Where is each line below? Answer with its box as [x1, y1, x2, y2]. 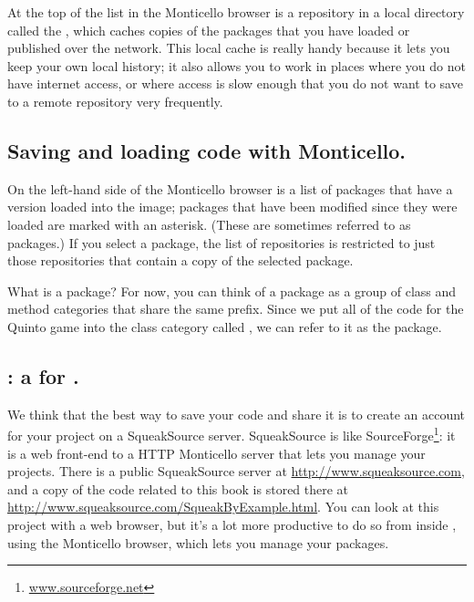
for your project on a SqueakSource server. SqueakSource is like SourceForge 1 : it [7, 423, 456, 444]
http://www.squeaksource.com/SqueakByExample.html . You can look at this [7, 497, 439, 516]
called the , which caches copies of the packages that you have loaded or [7, 20, 410, 39]
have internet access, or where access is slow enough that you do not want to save [7, 74, 463, 93]
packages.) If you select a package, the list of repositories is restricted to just [7, 233, 436, 252]
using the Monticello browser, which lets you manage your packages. [7, 533, 389, 552]
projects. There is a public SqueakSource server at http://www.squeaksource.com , [7, 462, 465, 481]
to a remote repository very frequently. [7, 91, 223, 110]
